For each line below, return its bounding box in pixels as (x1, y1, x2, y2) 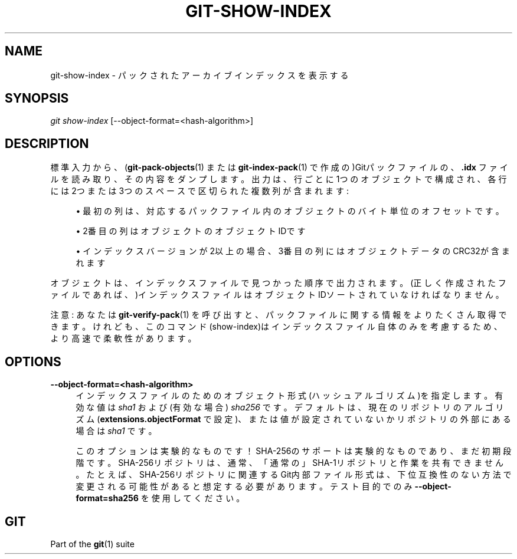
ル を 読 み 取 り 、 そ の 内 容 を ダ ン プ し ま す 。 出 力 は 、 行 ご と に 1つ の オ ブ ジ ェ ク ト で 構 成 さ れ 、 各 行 (50, 174, 507, 185)
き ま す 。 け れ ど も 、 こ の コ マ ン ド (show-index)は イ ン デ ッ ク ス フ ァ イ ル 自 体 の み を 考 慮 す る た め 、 (50, 321, 502, 332)
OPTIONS (5, 354, 61, 369)
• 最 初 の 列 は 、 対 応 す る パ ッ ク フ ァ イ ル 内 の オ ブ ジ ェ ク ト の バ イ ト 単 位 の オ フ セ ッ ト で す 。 (76, 206, 504, 216)
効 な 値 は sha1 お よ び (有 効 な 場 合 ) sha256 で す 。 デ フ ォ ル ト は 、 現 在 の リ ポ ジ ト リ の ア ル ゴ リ (76, 402, 504, 413)
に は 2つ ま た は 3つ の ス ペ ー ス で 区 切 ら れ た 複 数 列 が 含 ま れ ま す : (50, 186, 349, 196)
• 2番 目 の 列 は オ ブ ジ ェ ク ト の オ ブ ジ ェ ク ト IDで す (76, 226, 306, 236)
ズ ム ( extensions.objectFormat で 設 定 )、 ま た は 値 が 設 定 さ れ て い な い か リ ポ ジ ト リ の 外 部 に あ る (76, 414, 511, 425)
